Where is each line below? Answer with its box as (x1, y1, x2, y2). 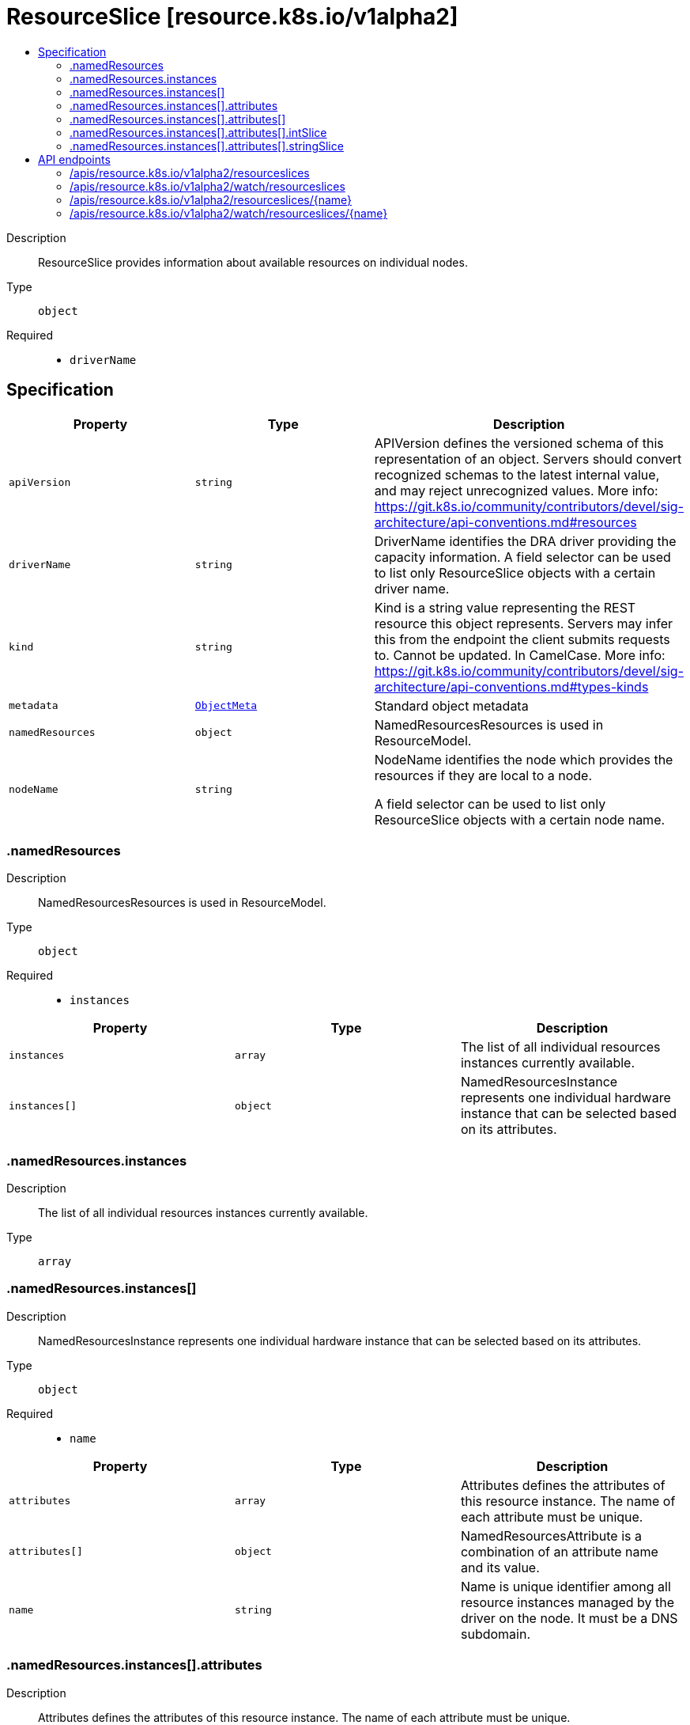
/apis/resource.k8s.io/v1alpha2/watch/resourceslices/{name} (70, 206, 388, 220)
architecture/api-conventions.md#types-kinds (374, 678, 649, 695)
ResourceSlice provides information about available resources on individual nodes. (38, 255, 468, 269)
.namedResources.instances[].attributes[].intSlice (70, 125, 327, 139)
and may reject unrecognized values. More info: (374, 482, 658, 499)
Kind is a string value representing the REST (374, 599, 636, 616)
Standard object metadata (374, 697, 529, 714)
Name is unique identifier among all (460, 1578, 671, 1594)
